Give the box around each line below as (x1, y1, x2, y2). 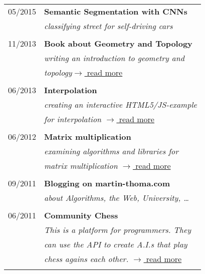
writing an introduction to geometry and (44, 52, 184, 64)
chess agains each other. (44, 253, 129, 264)
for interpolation (44, 113, 102, 125)
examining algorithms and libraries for (44, 145, 178, 157)
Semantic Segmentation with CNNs (44, 6, 187, 17)
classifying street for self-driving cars (44, 20, 173, 32)
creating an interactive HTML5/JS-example (44, 99, 197, 110)
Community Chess (44, 209, 118, 221)
